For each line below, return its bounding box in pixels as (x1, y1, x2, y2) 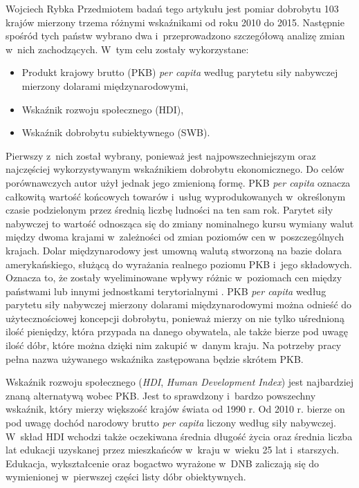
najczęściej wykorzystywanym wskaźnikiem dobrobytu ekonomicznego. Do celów (6, 162, 344, 176)
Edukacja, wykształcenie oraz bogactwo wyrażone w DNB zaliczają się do (6, 456, 320, 470)
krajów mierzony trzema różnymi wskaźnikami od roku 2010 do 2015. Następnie (6, 15, 344, 29)
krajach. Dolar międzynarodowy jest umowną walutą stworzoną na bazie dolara (6, 243, 342, 257)
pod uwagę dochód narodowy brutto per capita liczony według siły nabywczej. (6, 415, 336, 430)
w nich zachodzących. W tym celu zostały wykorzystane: (6, 41, 249, 56)
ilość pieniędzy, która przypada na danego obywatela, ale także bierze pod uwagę (6, 324, 348, 339)
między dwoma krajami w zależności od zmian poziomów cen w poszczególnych (6, 229, 344, 244)
